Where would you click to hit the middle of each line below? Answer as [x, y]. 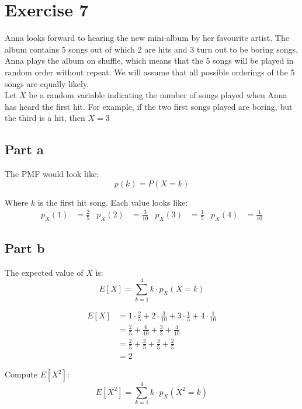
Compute [21, 374]
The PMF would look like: [52, 174]
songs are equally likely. [47, 83]
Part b [25, 248]
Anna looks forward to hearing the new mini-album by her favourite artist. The [147, 38]
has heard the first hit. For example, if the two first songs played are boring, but [149, 106]
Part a [24, 149]
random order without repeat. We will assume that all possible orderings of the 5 [150, 72]
